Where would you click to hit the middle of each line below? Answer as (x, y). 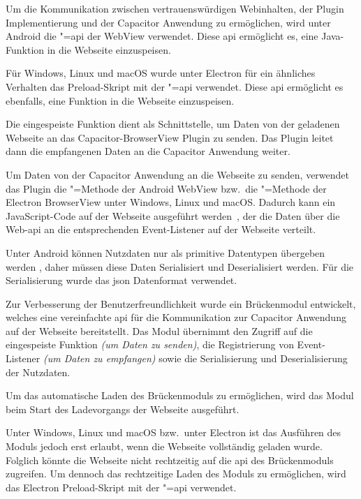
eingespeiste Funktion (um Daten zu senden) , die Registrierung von (150, 344)
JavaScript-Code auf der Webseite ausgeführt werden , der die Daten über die (173, 215)
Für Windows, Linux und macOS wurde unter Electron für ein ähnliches (161, 73)
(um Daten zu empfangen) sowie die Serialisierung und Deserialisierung (195, 358)
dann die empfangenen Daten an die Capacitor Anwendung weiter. (148, 151)
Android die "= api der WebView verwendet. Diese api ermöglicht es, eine (162, 36)
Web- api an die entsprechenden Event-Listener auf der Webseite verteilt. (161, 229)
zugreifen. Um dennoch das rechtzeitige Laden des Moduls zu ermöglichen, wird (176, 474)
